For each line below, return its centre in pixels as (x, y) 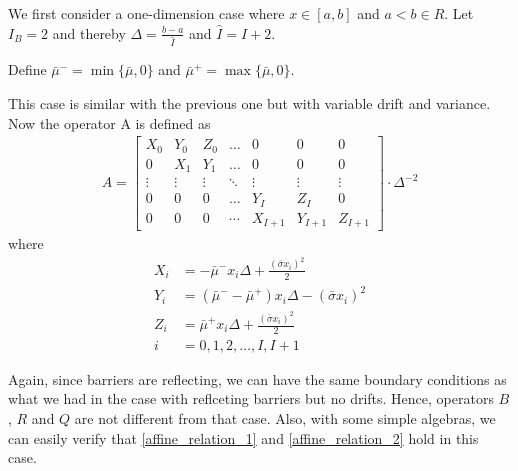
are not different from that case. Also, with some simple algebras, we (285, 418)
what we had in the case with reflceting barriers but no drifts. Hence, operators (251, 398)
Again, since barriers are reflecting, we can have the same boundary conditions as (257, 378)
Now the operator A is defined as (109, 122)
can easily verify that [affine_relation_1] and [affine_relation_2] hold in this (243, 437)
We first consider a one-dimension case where (146, 13)
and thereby (89, 32)
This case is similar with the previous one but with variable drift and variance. (249, 103)
